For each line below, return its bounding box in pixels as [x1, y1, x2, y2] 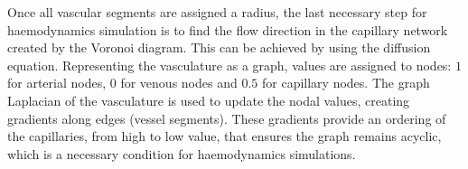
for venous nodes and [120, 73, 238, 92]
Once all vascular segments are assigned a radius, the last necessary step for [7, 3, 427, 21]
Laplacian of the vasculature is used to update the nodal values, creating [7, 90, 410, 109]
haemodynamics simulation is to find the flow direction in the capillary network [7, 20, 448, 39]
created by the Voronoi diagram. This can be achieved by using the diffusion [7, 38, 431, 57]
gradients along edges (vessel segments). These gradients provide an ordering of [7, 108, 446, 127]
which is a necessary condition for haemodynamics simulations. [7, 144, 356, 163]
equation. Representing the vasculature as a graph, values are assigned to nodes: [7, 55, 452, 74]
